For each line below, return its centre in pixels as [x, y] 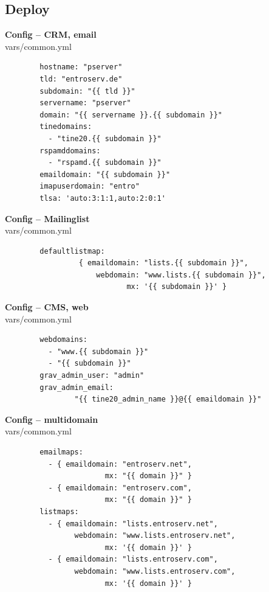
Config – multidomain [52, 419]
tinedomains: [66, 127]
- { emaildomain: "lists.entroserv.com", [133, 559]
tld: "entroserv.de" [81, 79]
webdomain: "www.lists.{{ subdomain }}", [181, 275]
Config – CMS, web [47, 307]
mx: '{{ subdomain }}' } [177, 287]
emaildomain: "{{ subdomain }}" [105, 174]
